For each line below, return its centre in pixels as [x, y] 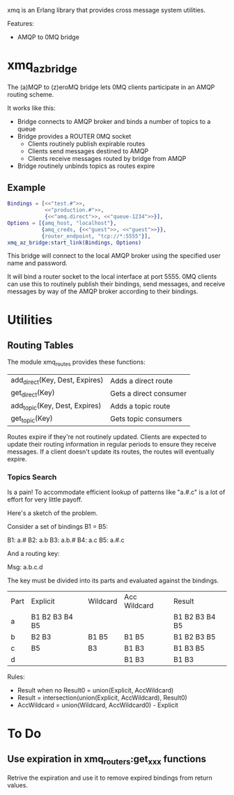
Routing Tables [41, 345]
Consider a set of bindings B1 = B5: [57, 527]
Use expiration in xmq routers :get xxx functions [107, 760]
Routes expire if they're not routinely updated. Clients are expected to [107, 437]
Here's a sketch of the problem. [53, 513]
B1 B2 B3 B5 [195, 637]
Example [26, 187]
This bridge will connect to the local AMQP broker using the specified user [114, 256]
